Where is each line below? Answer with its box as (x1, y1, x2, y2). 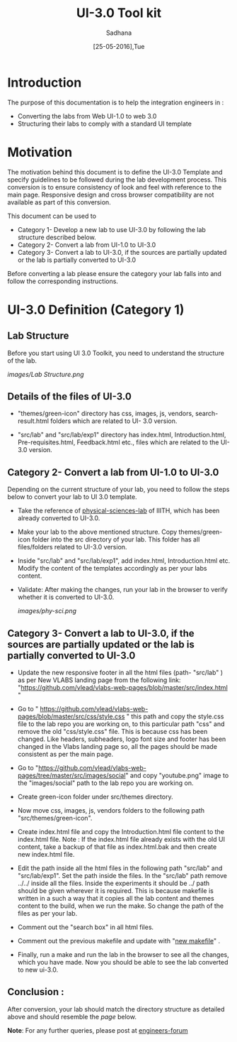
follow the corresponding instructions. (7, 277, 119, 285)
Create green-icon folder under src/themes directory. (17, 793, 173, 801)
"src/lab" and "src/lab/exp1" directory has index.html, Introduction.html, (17, 431, 226, 439)
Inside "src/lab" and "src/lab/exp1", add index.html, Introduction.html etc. (17, 556, 231, 565)
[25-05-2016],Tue (93, 42, 145, 50)
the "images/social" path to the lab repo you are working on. (17, 779, 194, 787)
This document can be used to (7, 212, 97, 220)
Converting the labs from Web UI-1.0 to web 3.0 (17, 111, 157, 120)
